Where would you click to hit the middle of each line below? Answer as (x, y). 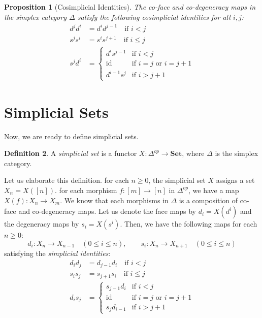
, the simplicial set (177, 180)
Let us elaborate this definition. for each (67, 180)
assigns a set (235, 180)
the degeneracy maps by (42, 224)
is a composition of (208, 200)
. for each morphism (86, 190)
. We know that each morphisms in (114, 200)
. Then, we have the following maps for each (189, 224)
